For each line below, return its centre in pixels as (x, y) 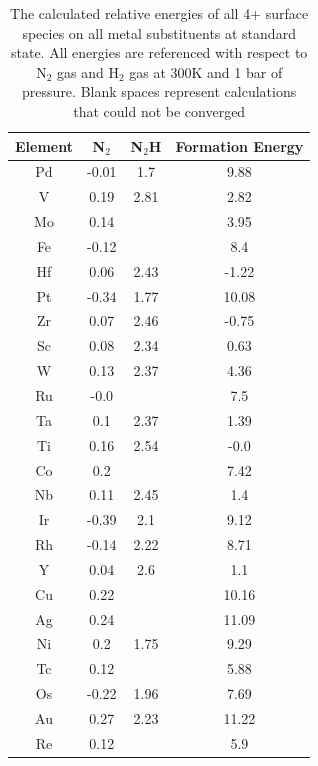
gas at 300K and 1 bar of (206, 71)
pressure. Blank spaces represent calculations (159, 91)
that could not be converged (159, 110)
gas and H (87, 71)
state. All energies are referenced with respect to (159, 52)
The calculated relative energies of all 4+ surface (159, 13)
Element (44, 145)
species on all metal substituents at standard (159, 32)
